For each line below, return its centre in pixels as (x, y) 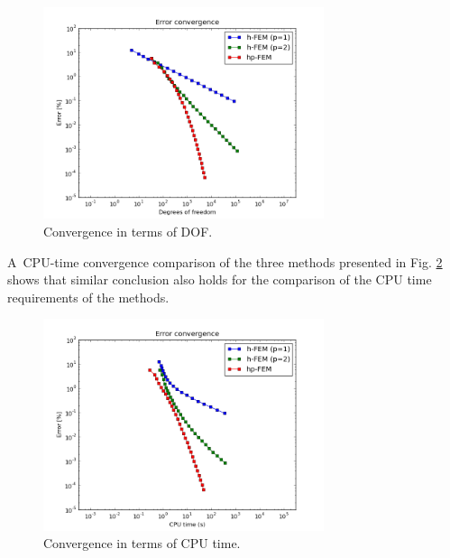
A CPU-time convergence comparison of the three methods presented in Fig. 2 (225, 261)
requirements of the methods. (88, 297)
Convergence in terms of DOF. (128, 231)
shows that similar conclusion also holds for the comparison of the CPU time (220, 279)
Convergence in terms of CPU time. (142, 543)
